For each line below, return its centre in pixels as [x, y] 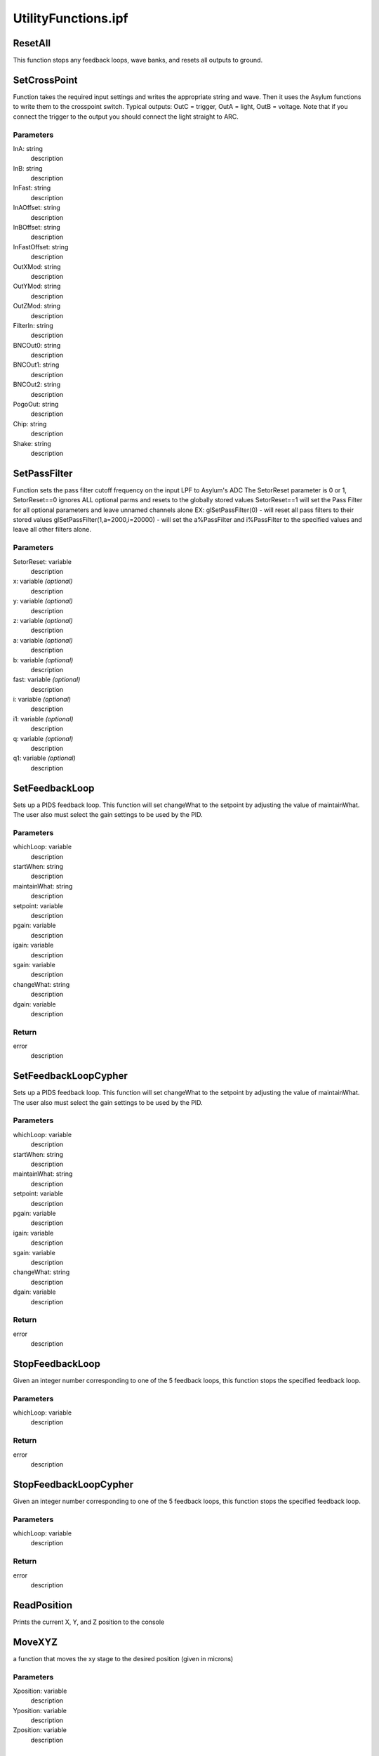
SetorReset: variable [42, 561]
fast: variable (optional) [47, 680]
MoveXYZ [35, 1642]
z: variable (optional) [43, 620]
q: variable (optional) [43, 738]
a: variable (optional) [43, 640]
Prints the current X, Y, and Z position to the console [89, 1622]
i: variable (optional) [42, 700]
